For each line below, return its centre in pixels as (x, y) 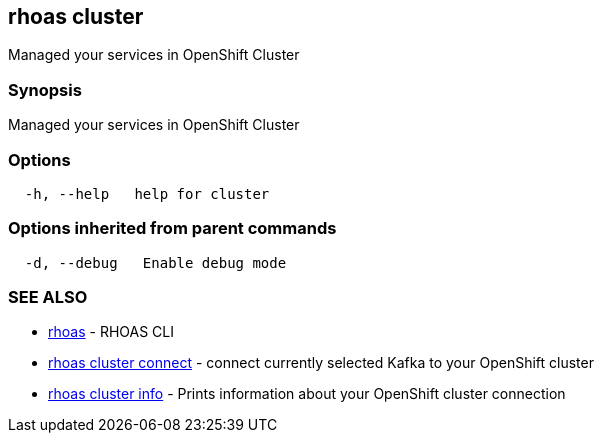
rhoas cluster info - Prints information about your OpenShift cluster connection (307, 394)
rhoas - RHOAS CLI (111, 332)
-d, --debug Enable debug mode (155, 262)
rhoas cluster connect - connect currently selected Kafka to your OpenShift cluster (321, 363)
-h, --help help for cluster (147, 193)
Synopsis (45, 89)
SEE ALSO (48, 297)
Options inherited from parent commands (172, 228)
